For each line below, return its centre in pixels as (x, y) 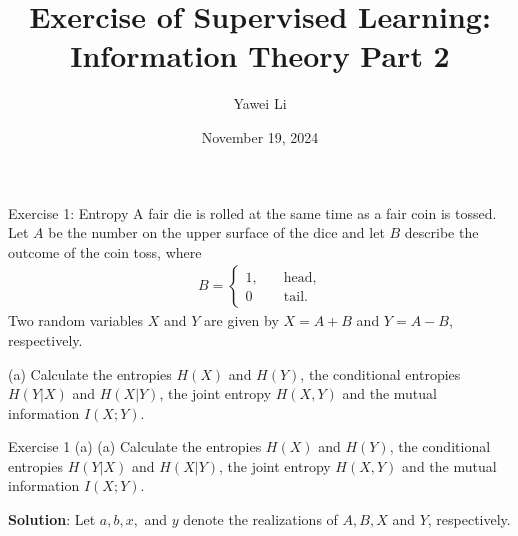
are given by (241, 320)
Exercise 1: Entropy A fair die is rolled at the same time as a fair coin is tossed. (252, 212)
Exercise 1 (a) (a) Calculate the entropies (135, 446)
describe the (441, 232)
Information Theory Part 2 (260, 55)
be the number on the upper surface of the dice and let (216, 232)
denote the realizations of (260, 519)
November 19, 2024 (260, 136)
